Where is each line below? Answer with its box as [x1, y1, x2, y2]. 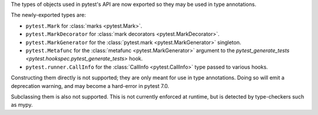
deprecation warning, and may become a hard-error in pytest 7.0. [11, 82, 170, 89]
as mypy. [11, 102, 33, 109]
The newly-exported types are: [11, 12, 87, 19]
